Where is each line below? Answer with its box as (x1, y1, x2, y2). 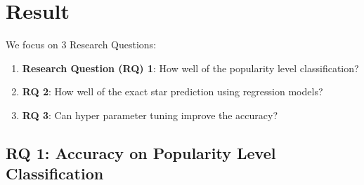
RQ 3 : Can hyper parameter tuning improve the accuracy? (22, 107, 278, 122)
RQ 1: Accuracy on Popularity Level (6, 142, 276, 163)
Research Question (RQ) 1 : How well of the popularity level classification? (22, 60, 359, 75)
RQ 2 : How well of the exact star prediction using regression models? (22, 84, 323, 99)
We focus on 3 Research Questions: (6, 37, 157, 52)
